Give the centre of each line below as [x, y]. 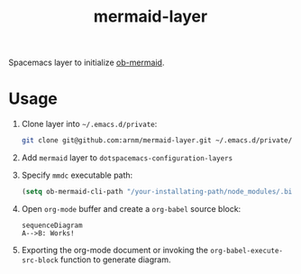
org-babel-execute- [247, 251]
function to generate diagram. [116, 260]
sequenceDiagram [52, 225]
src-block [40, 260]
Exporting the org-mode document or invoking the [115, 250]
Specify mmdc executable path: [77, 175]
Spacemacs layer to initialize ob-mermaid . [87, 63]
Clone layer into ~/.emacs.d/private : [89, 124]
